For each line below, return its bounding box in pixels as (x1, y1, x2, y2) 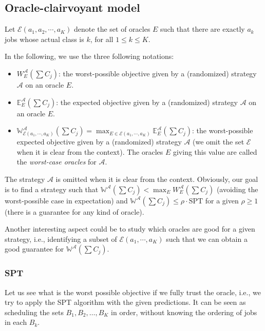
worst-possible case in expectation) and (5, 195, 128, 205)
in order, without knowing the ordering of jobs (111, 306, 257, 317)
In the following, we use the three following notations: (5, 51, 174, 61)
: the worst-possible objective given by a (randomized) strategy (58, 68, 257, 78)
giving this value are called (173, 146, 257, 157)
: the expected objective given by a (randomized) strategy (56, 96, 238, 107)
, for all (90, 33, 113, 44)
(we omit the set (193, 136, 244, 147)
